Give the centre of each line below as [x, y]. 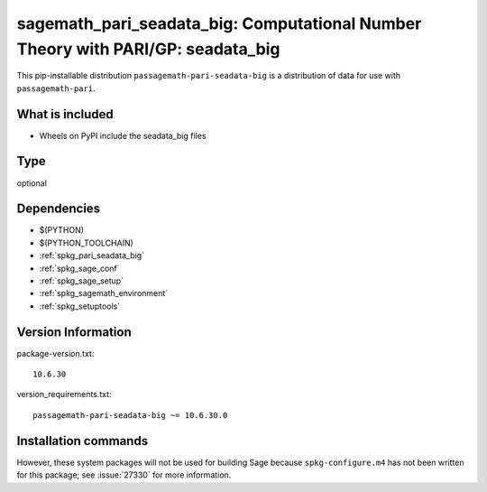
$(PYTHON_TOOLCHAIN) [87, 243]
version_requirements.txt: [64, 395]
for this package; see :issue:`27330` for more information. [124, 475]
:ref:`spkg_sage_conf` [80, 268]
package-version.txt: [55, 353]
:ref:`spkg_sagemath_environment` [104, 293]
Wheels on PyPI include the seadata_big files [123, 135]
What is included [65, 114]
